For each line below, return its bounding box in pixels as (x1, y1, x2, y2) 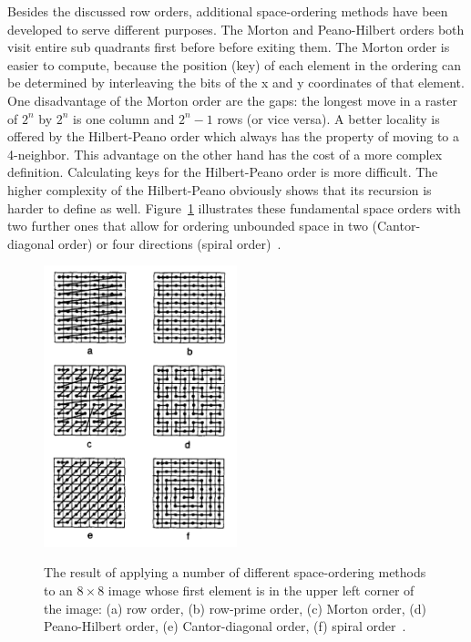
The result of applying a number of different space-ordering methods (44, 563, 426, 582)
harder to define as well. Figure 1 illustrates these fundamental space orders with (7, 198, 461, 217)
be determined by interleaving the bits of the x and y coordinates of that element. (7, 73, 465, 92)
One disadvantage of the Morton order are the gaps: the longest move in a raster (7, 90, 458, 109)
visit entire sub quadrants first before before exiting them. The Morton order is (7, 37, 450, 57)
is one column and (73, 109, 175, 128)
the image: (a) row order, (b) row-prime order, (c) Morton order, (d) (44, 598, 427, 617)
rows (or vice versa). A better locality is (217, 109, 440, 128)
